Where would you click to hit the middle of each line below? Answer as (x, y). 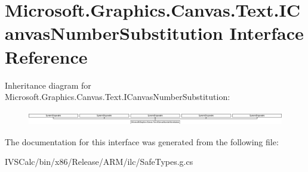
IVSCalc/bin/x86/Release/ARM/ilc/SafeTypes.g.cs (99, 162)
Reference (46, 56)
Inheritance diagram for (48, 85)
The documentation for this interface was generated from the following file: (142, 141)
